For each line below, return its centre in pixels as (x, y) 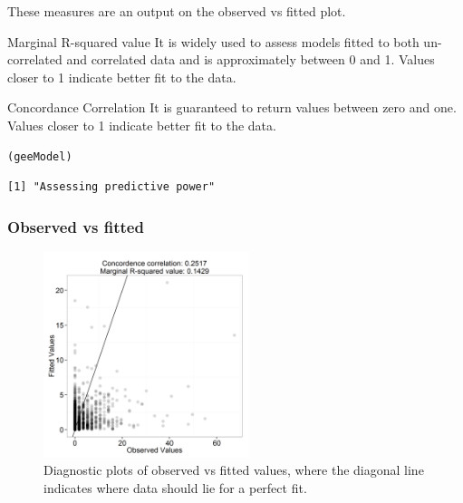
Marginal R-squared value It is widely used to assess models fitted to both (213, 41)
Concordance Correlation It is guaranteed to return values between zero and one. (232, 107)
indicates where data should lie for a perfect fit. (175, 487)
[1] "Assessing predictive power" (111, 187)
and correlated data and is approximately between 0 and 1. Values (251, 59)
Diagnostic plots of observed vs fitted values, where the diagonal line (234, 470)
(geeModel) (40, 157)
